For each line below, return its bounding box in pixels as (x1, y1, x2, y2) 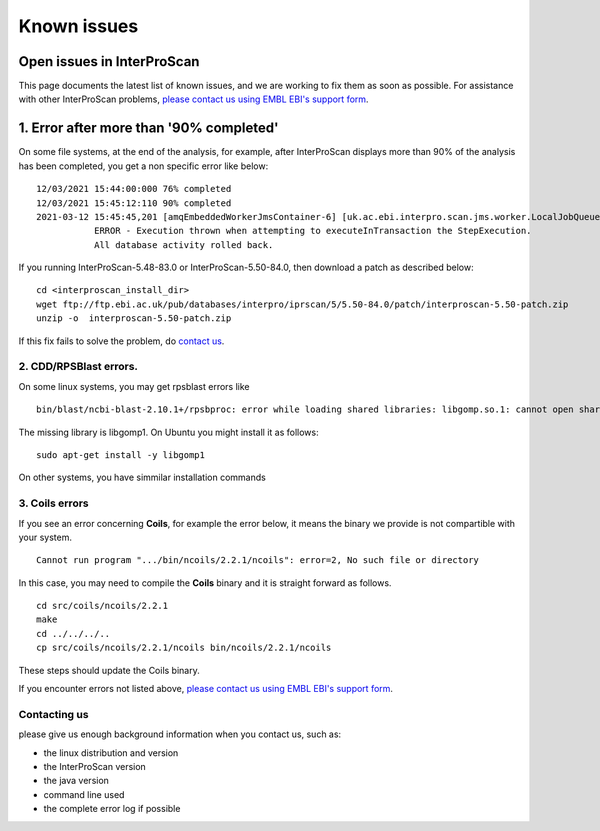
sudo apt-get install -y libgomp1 (36, 449, 205, 460)
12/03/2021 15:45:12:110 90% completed (36, 197, 232, 209)
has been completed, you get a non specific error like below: (18, 160, 269, 172)
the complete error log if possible (43, 803, 181, 815)
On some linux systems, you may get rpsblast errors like (18, 380, 250, 392)
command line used (43, 788, 125, 800)
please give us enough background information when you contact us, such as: (18, 728, 342, 740)
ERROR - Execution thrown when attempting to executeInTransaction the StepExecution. (93, 225, 532, 237)
